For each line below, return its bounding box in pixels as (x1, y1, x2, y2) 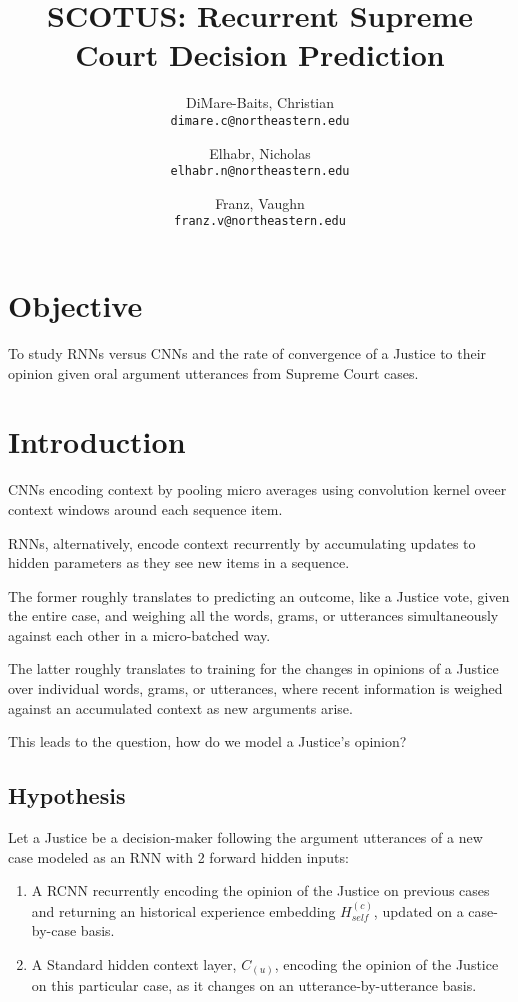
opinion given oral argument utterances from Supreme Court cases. (8, 362, 419, 383)
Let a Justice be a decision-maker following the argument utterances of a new (8, 827, 483, 848)
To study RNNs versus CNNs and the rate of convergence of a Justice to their (8, 343, 487, 363)
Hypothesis (8, 780, 126, 811)
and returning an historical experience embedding (31, 900, 336, 921)
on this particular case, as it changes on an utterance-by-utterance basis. (31, 975, 477, 996)
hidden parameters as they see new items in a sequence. (8, 552, 350, 573)
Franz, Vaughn (215, 192, 305, 213)
